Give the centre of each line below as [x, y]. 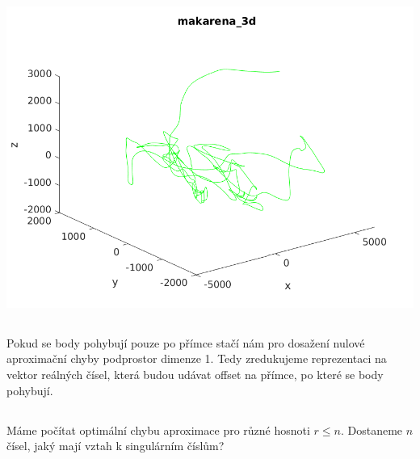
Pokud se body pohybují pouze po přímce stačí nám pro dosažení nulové [186, 342]
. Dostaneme [372, 430]
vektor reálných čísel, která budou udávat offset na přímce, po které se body [195, 374]
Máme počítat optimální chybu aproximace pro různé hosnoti [158, 430]
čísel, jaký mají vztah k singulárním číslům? [115, 446]
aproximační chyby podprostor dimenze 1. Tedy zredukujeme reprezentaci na [197, 358]
